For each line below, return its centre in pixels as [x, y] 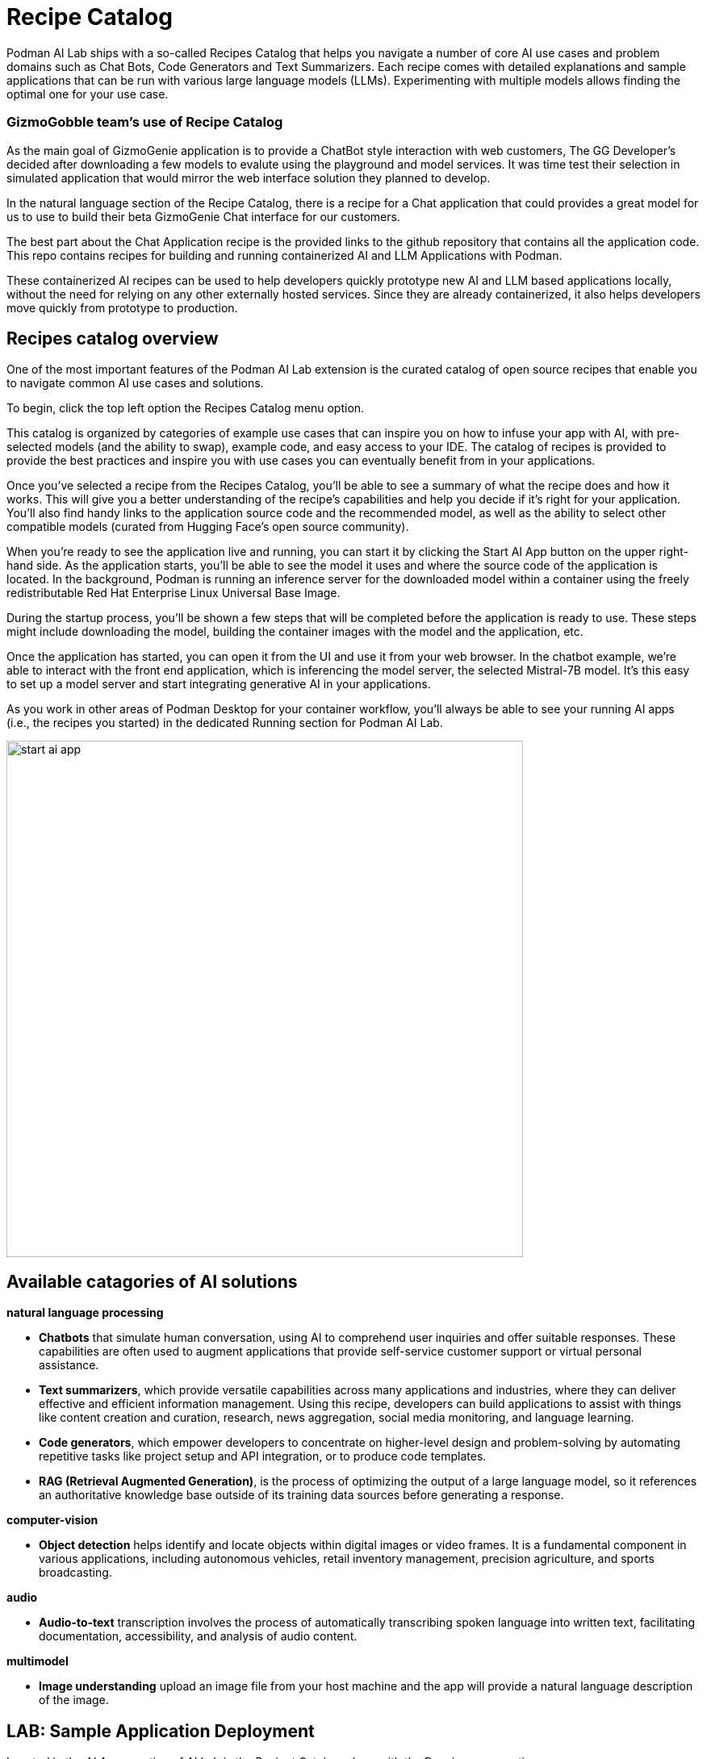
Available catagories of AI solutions [152, 1281]
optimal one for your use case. [88, 94]
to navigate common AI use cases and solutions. [135, 383]
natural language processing [85, 1313]
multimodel [38, 1661]
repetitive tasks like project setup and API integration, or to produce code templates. [263, 1456]
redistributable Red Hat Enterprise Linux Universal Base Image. [174, 593]
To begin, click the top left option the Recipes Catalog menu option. [186, 408]
